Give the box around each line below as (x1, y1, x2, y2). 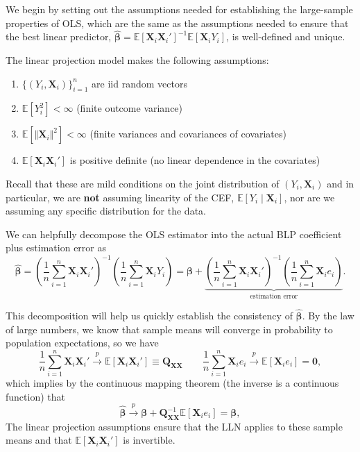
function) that (6, 389, 65, 403)
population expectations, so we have (6, 335, 159, 350)
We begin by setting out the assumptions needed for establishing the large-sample (6, 2, 353, 16)
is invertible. (123, 433, 175, 447)
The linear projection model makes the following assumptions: (6, 53, 269, 67)
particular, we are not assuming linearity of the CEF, (6, 190, 234, 204)
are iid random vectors (92, 76, 187, 90)
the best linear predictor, (6, 29, 112, 44)
